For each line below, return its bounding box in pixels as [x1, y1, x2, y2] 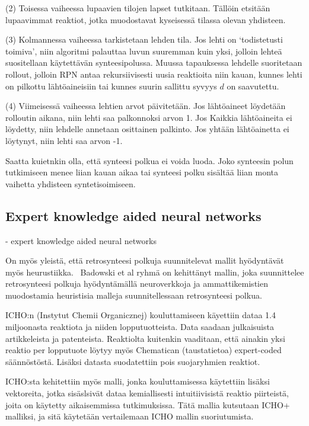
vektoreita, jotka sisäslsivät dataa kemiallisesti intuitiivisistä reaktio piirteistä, [5, 387, 289, 399]
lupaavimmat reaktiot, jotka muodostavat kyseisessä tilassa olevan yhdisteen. [5, 13, 286, 25]
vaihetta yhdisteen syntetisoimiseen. [5, 177, 136, 190]
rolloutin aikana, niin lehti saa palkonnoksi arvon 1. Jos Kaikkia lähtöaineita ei [5, 111, 292, 123]
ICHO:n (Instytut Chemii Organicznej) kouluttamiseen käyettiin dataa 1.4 [5, 309, 276, 321]
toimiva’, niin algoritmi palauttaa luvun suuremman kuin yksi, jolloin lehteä [5, 44, 282, 57]
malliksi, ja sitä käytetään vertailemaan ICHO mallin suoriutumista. [5, 410, 254, 422]
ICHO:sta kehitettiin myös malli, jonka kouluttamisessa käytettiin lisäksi [5, 375, 270, 387]
